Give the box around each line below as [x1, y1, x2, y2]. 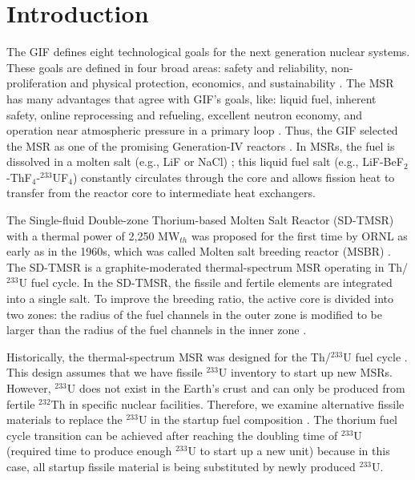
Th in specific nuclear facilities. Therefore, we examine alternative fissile [50, 395, 405, 412]
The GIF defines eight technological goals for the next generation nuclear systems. [6, 43, 410, 60]
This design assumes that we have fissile [6, 364, 203, 381]
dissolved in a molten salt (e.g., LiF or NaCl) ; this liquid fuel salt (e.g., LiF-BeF [6, 153, 404, 170]
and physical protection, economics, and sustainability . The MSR [70, 75, 394, 91]
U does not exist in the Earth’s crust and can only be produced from [66, 380, 405, 396]
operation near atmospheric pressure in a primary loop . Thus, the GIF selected [6, 122, 398, 139]
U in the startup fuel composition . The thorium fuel [138, 411, 397, 428]
